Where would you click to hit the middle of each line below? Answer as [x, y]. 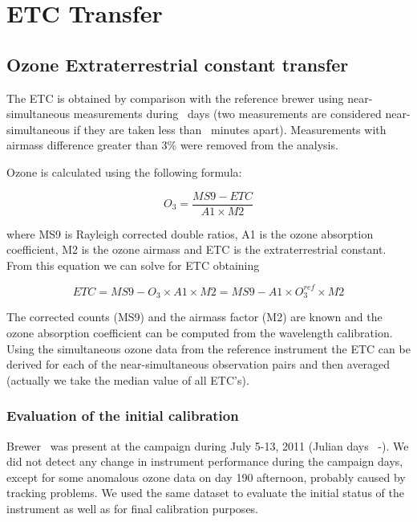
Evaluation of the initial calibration [123, 416]
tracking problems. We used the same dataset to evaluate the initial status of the [205, 493]
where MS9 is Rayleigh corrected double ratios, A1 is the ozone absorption [190, 233]
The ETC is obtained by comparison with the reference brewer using [175, 98]
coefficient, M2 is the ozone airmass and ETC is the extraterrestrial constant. [196, 249]
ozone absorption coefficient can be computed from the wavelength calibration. [200, 332]
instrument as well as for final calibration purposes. [133, 508]
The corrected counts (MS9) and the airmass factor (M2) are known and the [194, 317]
